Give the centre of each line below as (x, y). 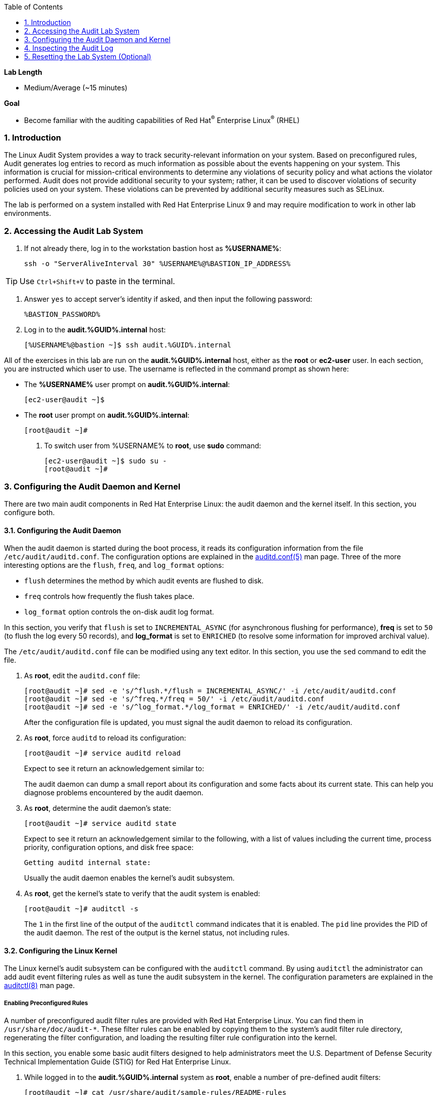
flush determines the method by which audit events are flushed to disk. (144, 581)
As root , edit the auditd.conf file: (82, 676)
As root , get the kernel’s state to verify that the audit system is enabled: (142, 894)
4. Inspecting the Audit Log (69, 48)
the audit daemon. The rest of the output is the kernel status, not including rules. (157, 933)
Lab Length (23, 72)
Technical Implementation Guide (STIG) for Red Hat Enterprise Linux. (118, 1062)
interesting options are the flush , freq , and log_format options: (114, 565)
